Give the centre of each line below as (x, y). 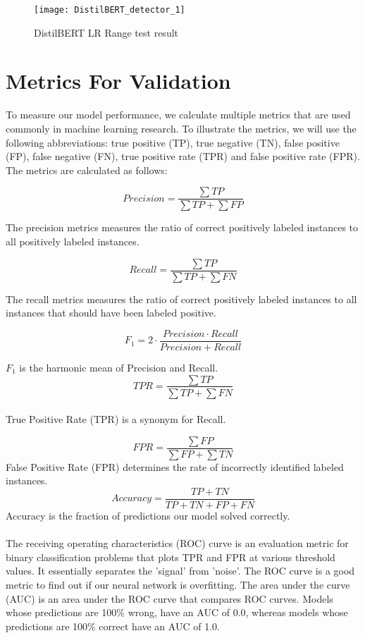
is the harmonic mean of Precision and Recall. (119, 367)
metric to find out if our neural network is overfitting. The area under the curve (178, 585)
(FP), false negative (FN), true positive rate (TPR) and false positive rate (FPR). (183, 156)
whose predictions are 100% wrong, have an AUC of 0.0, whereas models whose (177, 612)
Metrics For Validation (118, 81)
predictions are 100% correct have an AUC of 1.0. (113, 626)
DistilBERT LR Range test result (106, 32)
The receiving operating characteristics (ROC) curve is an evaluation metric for (177, 543)
